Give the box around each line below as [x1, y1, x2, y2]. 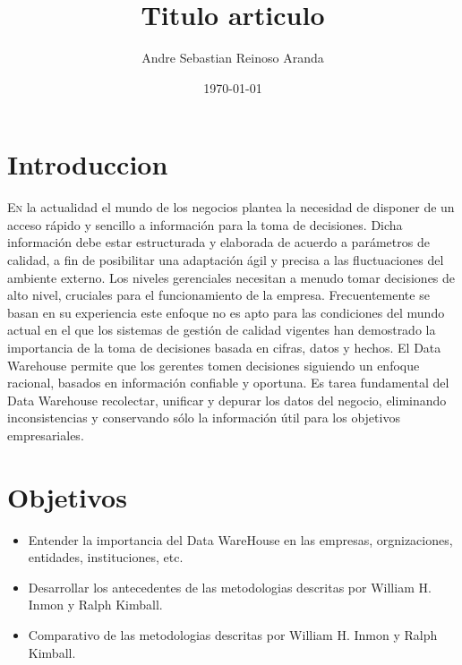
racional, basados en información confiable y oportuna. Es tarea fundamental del [7, 373, 449, 392]
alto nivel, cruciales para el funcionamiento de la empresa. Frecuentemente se [7, 286, 430, 304]
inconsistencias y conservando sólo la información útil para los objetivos [7, 408, 400, 427]
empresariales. [7, 425, 84, 444]
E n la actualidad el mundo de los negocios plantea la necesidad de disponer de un [7, 198, 455, 217]
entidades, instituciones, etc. [28, 548, 184, 567]
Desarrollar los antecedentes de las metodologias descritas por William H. [28, 577, 432, 596]
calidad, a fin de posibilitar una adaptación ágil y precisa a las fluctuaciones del [7, 251, 444, 269]
